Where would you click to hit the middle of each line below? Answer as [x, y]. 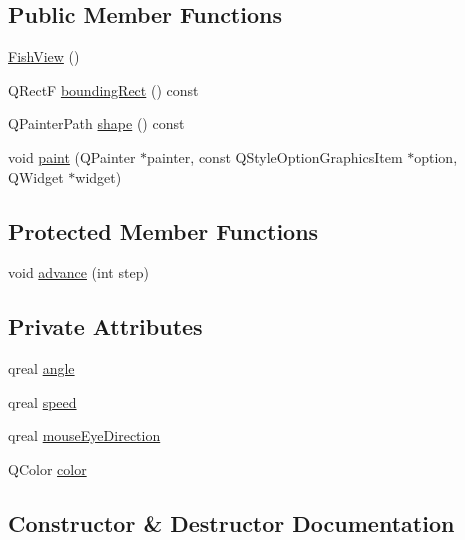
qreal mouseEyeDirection [84, 435]
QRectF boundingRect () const [103, 89]
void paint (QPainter [72, 156]
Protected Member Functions [163, 230]
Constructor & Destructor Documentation [231, 522]
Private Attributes [105, 326]
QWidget [36, 176]
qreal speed [42, 401]
